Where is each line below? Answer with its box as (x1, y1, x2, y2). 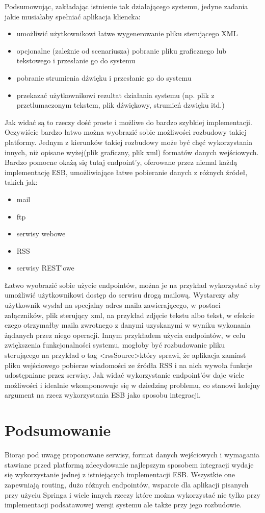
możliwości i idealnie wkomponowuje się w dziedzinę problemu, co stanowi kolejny (5, 379, 260, 390)
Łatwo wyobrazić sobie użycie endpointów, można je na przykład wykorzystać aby (5, 279, 261, 290)
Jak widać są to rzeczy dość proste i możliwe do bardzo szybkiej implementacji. (5, 116, 252, 127)
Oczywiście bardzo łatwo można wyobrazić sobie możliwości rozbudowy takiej (5, 127, 247, 137)
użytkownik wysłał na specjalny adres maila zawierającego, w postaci (5, 300, 221, 310)
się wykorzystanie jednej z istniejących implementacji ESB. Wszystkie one (5, 469, 235, 480)
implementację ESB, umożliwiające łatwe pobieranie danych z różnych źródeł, (5, 166, 248, 177)
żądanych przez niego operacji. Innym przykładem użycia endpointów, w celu (5, 329, 246, 340)
